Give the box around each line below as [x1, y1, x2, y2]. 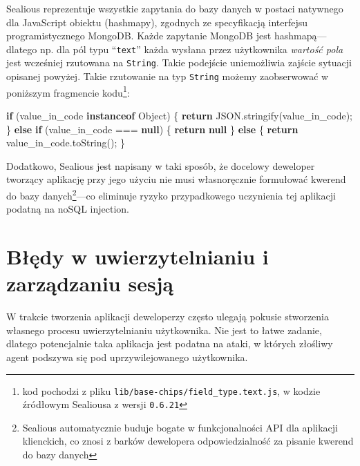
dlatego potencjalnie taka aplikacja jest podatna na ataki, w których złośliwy [6, 336, 333, 351]
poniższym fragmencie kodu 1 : [6, 83, 130, 99]
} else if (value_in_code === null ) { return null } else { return [6, 122, 299, 136]
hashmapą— [274, 28, 327, 43]
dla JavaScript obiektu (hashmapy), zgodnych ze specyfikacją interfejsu [6, 14, 308, 29]
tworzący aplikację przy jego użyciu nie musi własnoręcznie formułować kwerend [6, 172, 346, 186]
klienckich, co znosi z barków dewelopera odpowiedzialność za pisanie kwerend [22, 434, 354, 448]
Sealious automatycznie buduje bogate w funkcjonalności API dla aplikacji [22, 420, 338, 434]
